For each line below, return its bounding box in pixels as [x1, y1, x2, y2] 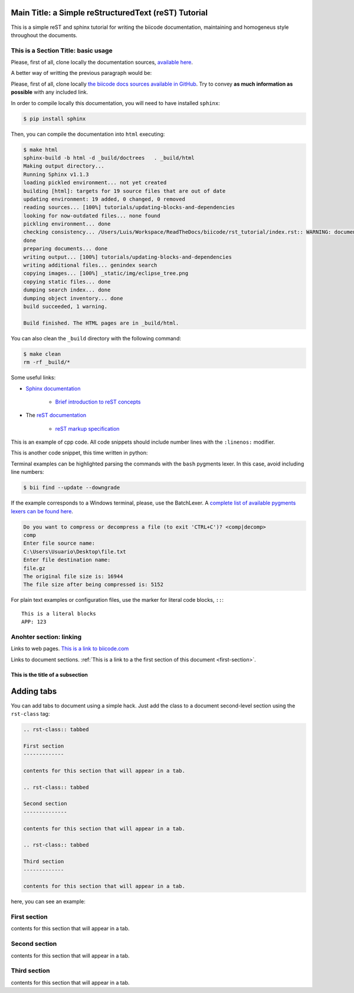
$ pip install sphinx [23, 115, 86, 122]
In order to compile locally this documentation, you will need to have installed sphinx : [11, 99, 221, 106]
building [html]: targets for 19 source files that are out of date [23, 188, 226, 194]
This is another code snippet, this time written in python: [11, 449, 148, 457]
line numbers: [11, 468, 44, 476]
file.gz [23, 565, 45, 572]
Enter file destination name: [23, 556, 111, 563]
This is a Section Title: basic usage [11, 46, 113, 54]
